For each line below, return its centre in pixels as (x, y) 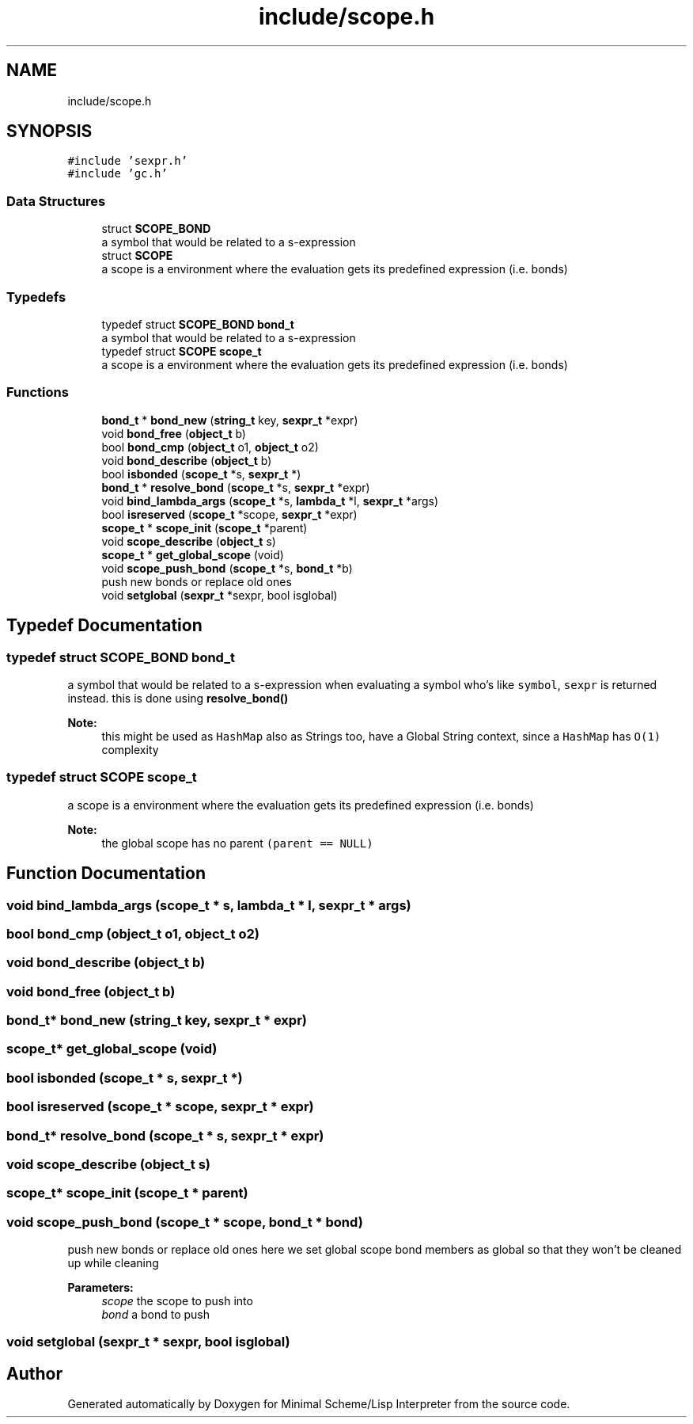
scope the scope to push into (177, 1301)
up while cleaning (113, 1263)
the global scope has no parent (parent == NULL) (237, 843)
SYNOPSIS (49, 131)
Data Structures (56, 201)
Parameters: (100, 1287)
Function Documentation (106, 874)
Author (34, 1373)
